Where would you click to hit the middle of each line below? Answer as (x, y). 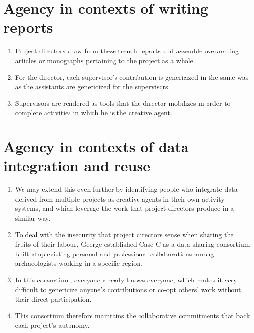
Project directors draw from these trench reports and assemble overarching (127, 51)
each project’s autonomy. (52, 325)
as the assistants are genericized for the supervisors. (92, 87)
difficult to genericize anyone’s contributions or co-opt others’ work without (128, 289)
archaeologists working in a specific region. (79, 263)
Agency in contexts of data (96, 146)
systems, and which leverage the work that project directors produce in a (125, 208)
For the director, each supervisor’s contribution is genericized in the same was (132, 77)
